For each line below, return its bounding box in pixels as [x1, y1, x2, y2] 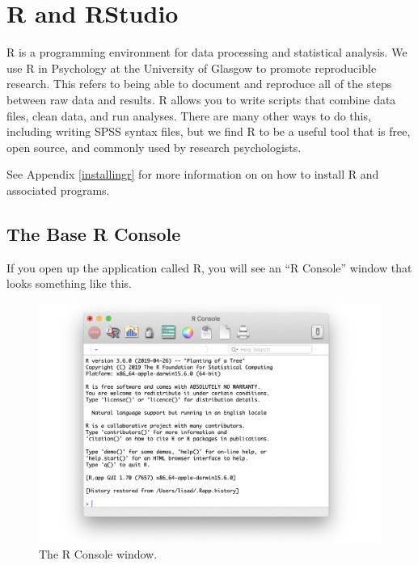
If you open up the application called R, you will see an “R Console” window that [6, 259, 412, 276]
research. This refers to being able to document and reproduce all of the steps [6, 75, 392, 92]
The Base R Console [6, 221, 181, 246]
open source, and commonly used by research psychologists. [6, 138, 302, 155]
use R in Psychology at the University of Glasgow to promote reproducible [6, 59, 377, 76]
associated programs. [6, 181, 110, 198]
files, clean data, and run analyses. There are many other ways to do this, [6, 107, 371, 124]
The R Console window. [39, 546, 158, 563]
